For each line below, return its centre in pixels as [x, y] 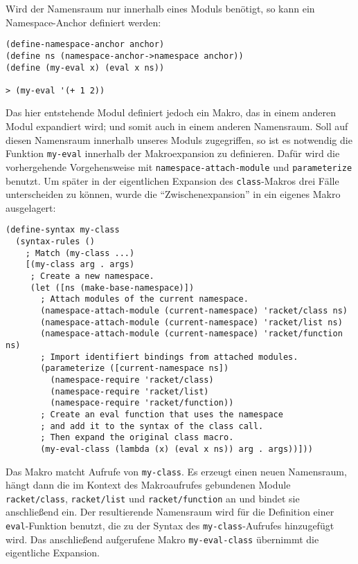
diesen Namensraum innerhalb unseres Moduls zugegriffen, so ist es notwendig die [179, 139]
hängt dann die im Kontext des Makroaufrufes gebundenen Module [148, 485]
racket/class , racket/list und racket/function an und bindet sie [153, 498]
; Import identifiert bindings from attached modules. [169, 357]
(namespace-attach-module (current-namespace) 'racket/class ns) [194, 311]
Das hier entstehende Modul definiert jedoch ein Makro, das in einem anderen [171, 112]
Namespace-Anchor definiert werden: [83, 22]
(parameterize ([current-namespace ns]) [135, 369]
